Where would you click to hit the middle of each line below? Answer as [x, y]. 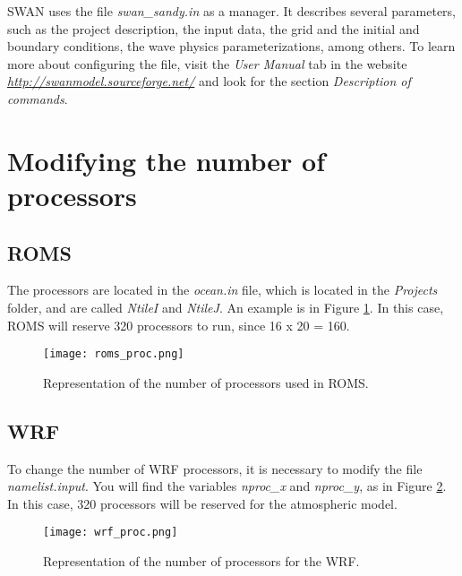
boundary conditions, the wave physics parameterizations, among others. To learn [231, 46]
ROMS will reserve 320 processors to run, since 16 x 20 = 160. [179, 325]
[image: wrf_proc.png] [111, 533]
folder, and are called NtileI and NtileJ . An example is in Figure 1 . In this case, [226, 307]
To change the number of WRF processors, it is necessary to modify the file [215, 468]
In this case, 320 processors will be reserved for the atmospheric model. [202, 503]
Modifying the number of [167, 160]
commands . [38, 98]
